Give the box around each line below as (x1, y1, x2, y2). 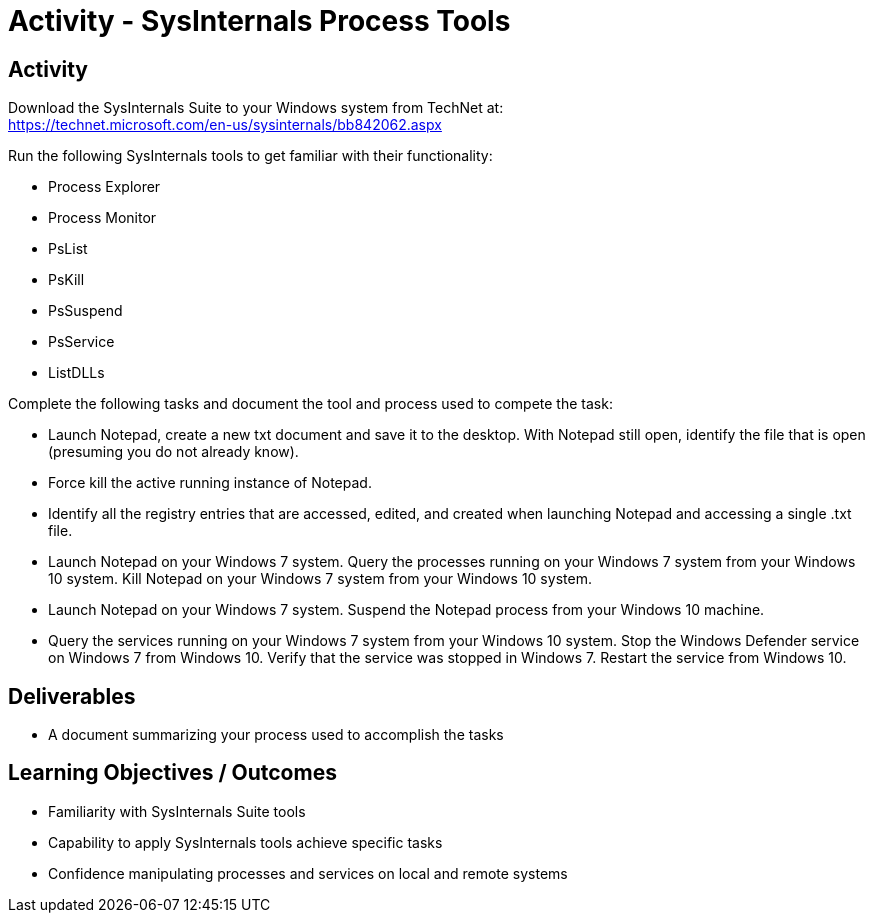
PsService (48, 333, 115, 351)
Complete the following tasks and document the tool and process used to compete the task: (8, 395, 613, 413)
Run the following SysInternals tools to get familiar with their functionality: (8, 147, 493, 165)
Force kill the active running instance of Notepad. (48, 474, 372, 492)
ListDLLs (48, 364, 105, 382)
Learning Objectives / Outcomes (8, 760, 337, 786)
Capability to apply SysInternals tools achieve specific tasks (48, 833, 443, 851)
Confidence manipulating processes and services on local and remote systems (48, 864, 568, 882)
